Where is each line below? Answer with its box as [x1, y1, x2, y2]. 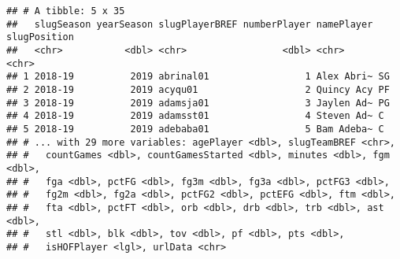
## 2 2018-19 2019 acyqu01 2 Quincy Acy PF [6, 83, 390, 95]
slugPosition [6, 31, 74, 43]
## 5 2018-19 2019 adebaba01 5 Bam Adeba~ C [6, 123, 384, 135]
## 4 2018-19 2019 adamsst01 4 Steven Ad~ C [6, 110, 384, 122]
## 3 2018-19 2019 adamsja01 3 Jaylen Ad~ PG [6, 97, 390, 109]
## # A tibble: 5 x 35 [6, 6, 125, 17]
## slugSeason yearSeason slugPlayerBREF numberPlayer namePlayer [6, 18, 373, 30]
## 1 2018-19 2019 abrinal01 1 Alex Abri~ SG [6, 71, 390, 83]
